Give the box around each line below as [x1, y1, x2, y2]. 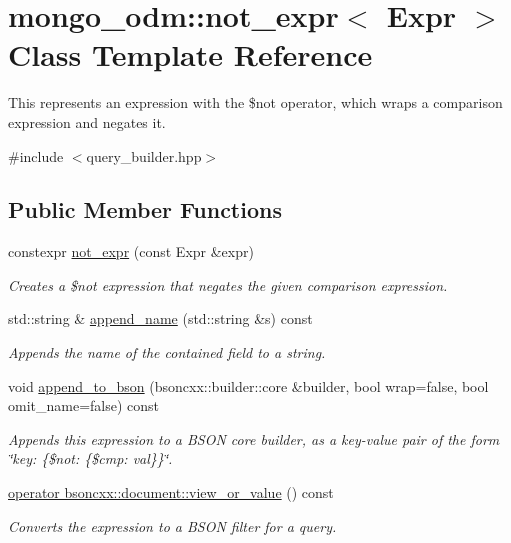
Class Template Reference [8, 34, 373, 75]
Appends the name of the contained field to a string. [8, 342, 326, 363]
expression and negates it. [8, 111, 166, 132]
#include [8, 145, 64, 166]
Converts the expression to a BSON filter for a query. [8, 515, 337, 536]
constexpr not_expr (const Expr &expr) [8, 241, 254, 262]
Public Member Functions [8, 194, 282, 225]
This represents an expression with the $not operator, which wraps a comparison [8, 92, 503, 113]
